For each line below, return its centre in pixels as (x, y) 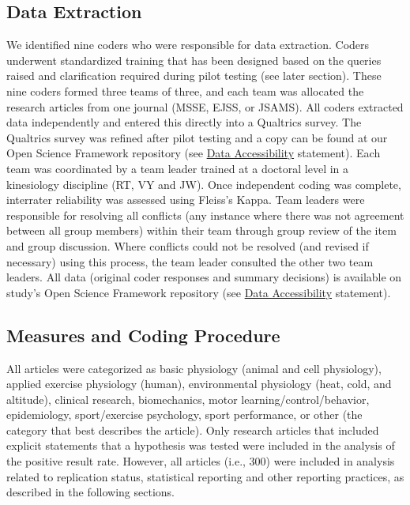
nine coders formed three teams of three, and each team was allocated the (185, 90)
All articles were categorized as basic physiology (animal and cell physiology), (194, 368)
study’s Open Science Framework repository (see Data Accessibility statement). (199, 292)
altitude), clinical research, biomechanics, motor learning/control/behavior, (188, 399)
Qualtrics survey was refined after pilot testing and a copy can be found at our (197, 137)
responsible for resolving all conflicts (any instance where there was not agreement (205, 215)
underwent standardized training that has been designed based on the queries (194, 60)
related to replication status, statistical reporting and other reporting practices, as (205, 476)
